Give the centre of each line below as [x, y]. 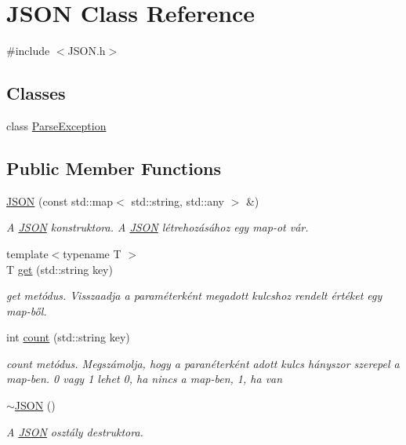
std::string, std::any [178, 201]
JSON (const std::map [60, 201]
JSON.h [87, 51]
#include [28, 51]
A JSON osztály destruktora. [75, 431]
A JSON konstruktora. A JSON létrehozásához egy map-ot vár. [158, 227]
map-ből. [27, 310]
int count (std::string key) [68, 337]
